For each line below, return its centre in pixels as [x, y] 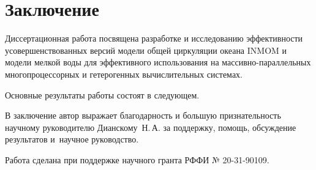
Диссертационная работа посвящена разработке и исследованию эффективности [154, 38]
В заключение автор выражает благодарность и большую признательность [143, 115]
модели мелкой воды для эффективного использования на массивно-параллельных [158, 62]
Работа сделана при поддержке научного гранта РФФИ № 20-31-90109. [137, 159]
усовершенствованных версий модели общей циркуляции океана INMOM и [146, 50]
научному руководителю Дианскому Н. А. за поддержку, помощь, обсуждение [151, 127]
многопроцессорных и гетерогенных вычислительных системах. [124, 74]
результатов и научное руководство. [72, 139]
